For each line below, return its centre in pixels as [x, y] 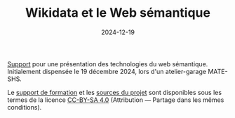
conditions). [25, 107]
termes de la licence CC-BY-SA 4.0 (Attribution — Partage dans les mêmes [116, 100]
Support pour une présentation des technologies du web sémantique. [108, 64]
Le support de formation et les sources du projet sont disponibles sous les [115, 92]
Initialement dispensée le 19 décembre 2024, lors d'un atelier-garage [107, 71]
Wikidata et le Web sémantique [118, 13]
